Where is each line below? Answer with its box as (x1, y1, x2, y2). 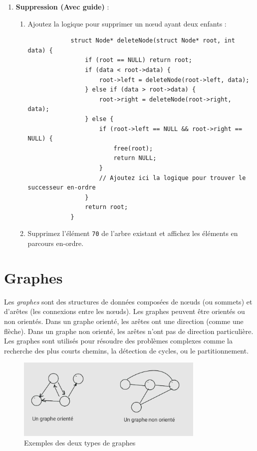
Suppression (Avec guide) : (15, 1, 109, 11)
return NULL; (113, 154, 157, 162)
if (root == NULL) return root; (85, 56, 192, 64)
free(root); (113, 144, 153, 152)
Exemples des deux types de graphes (24, 437, 136, 448)
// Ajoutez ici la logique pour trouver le (99, 174, 246, 181)
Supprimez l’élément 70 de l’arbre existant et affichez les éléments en (27, 228, 238, 238)
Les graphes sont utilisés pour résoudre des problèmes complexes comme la (4, 335, 233, 346)
